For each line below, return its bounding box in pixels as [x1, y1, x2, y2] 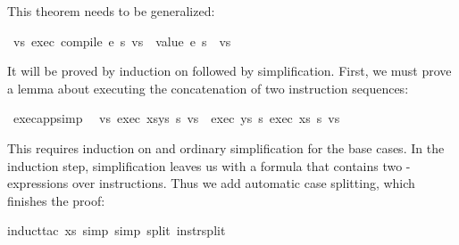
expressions [7, 174, 69, 192]
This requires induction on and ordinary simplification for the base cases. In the [7, 138, 445, 157]
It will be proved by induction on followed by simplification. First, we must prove [7, 61, 452, 80]
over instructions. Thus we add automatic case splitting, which [71, 174, 415, 192]
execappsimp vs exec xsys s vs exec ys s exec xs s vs [13, 109, 340, 127]
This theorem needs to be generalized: [7, 2, 215, 20]
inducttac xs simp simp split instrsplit [7, 221, 226, 240]
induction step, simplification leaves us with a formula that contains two [7, 156, 403, 175]
